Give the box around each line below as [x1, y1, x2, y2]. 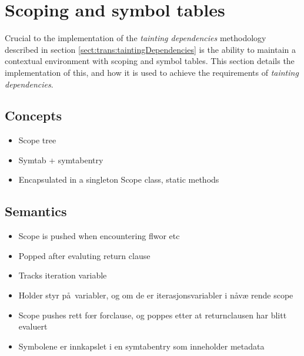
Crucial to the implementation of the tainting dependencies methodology [5, 32, 266, 44]
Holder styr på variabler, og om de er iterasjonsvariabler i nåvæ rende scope [18, 289, 293, 301]
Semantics [5, 202, 67, 220]
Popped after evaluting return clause [18, 249, 151, 261]
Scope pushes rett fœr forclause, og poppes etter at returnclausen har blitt [18, 308, 287, 321]
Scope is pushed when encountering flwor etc [18, 230, 180, 242]
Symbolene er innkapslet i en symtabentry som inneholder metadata [18, 340, 265, 352]
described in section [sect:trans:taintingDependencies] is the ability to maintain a [5, 43, 296, 55]
